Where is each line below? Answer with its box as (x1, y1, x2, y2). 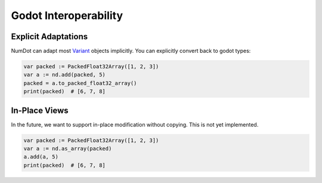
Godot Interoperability (11, 9, 123, 22)
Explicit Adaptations (11, 31, 88, 42)
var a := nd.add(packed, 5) (23, 71, 106, 78)
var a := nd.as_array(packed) (23, 146, 112, 152)
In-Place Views (11, 105, 69, 115)
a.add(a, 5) (23, 153, 59, 160)
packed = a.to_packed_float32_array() (23, 80, 137, 86)
